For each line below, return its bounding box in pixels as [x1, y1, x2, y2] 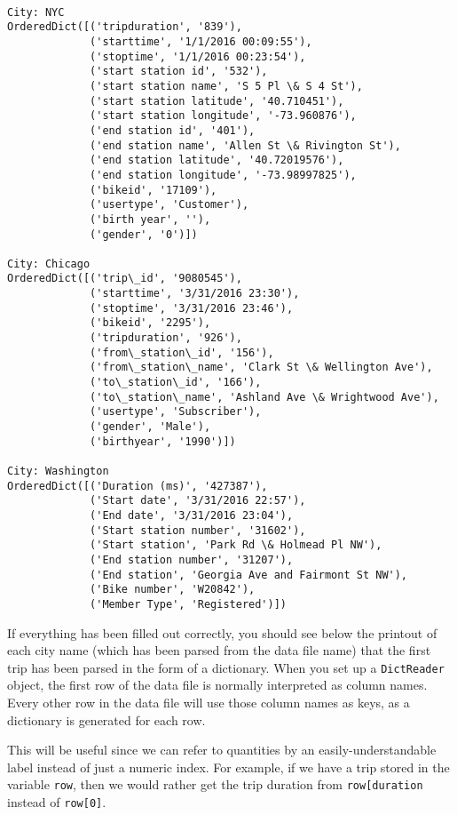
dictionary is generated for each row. [7, 710, 206, 729]
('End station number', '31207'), [90, 553, 294, 566]
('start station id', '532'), [90, 65, 268, 78]
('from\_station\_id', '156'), [90, 346, 274, 359]
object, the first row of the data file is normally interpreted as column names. [7, 675, 428, 694]
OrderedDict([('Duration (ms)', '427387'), [7, 479, 268, 492]
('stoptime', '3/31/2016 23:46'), [90, 301, 294, 315]
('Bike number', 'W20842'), [90, 583, 256, 596]
